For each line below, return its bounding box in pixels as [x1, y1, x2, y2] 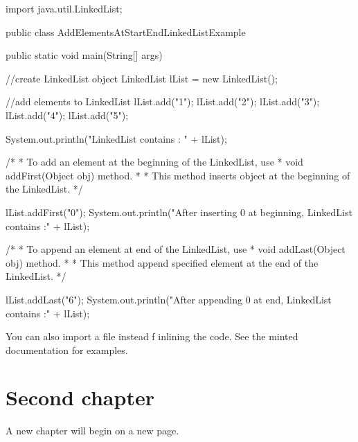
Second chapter [6, 383, 154, 412]
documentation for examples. [6, 342, 128, 357]
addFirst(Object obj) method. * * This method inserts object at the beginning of [6, 168, 350, 182]
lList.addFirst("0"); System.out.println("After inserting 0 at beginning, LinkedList [6, 204, 352, 219]
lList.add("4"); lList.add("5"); [6, 107, 129, 122]
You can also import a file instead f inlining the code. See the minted [6, 329, 298, 344]
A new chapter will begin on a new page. [6, 423, 179, 438]
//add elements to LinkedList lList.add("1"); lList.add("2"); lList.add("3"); [6, 94, 320, 109]
